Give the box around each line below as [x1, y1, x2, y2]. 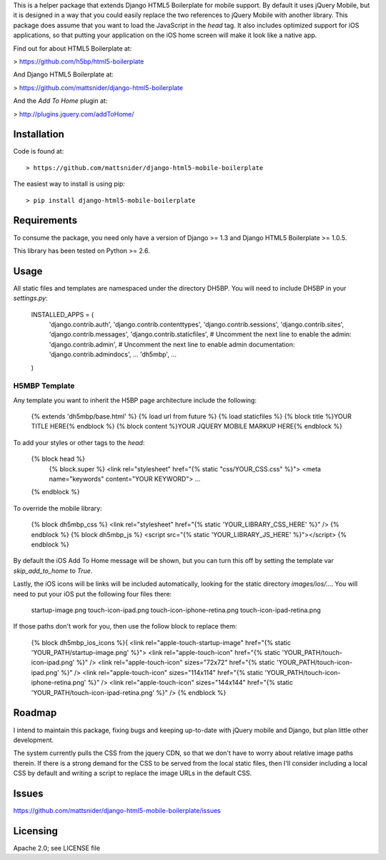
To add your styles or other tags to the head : [13, 438, 145, 446]
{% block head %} [31, 454, 86, 464]
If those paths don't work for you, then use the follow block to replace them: [13, 622, 237, 631]
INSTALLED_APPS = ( [31, 310, 94, 319]
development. [13, 736, 54, 744]
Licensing [13, 825, 59, 837]
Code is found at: [13, 147, 64, 156]
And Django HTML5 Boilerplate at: [13, 70, 114, 79]
